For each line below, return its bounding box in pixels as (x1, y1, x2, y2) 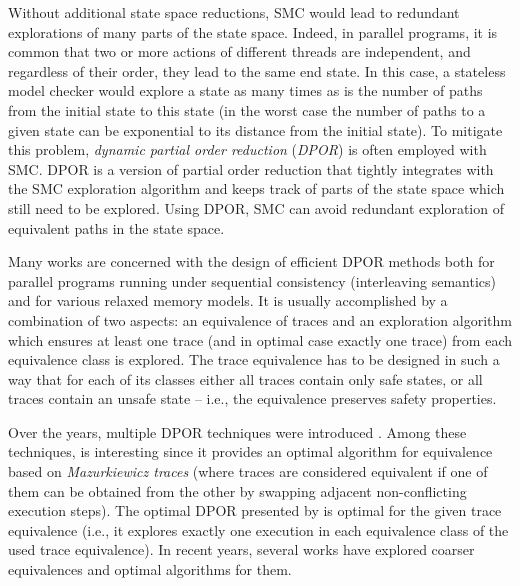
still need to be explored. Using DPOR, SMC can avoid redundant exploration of (8, 197, 504, 218)
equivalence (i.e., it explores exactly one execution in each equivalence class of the (8, 519, 509, 540)
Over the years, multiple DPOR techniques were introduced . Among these (8, 421, 467, 442)
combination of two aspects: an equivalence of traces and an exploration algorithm (8, 309, 512, 330)
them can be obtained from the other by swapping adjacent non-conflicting (8, 480, 467, 501)
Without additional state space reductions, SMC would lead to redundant (8, 2, 460, 22)
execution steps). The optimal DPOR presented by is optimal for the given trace (8, 500, 502, 521)
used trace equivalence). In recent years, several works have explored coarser (8, 539, 475, 560)
